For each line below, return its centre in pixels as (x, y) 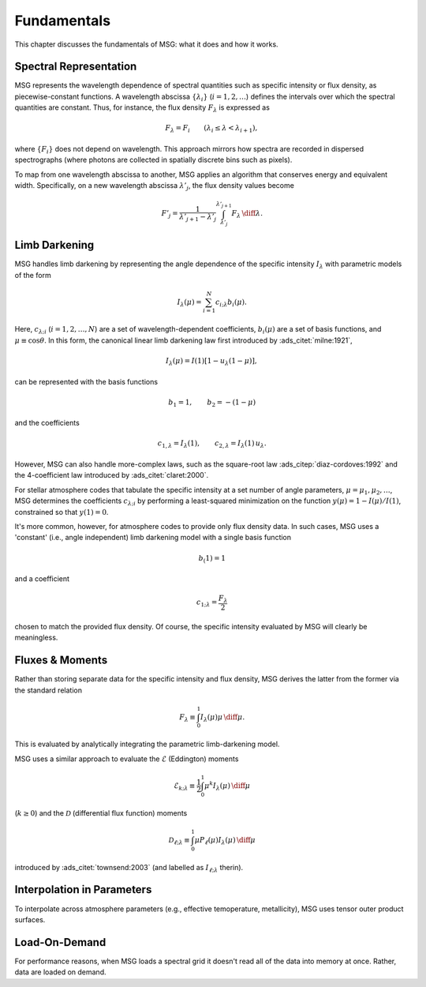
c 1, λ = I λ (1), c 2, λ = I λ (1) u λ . (212, 445)
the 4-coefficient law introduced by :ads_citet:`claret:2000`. (112, 475)
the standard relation (49, 690)
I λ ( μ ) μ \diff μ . (222, 718)
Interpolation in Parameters (83, 889)
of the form (33, 275)
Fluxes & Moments (61, 661)
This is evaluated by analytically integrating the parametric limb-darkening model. (147, 744)
